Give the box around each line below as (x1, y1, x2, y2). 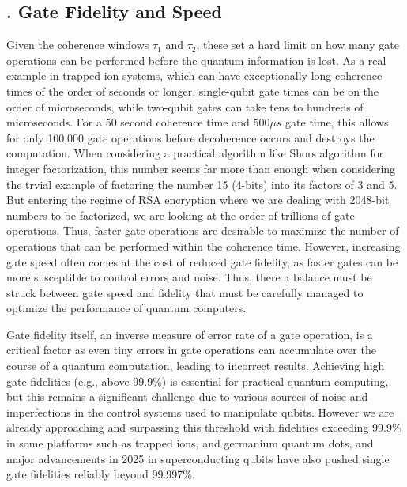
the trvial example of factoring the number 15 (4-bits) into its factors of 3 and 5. (6, 176, 398, 192)
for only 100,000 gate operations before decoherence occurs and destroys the (6, 129, 375, 145)
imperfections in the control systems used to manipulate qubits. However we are (6, 403, 394, 420)
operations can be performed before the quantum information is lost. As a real (6, 51, 386, 68)
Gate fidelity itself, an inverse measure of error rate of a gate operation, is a (6, 326, 373, 342)
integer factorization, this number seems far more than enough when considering (6, 160, 396, 176)
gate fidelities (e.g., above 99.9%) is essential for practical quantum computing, (6, 372, 389, 389)
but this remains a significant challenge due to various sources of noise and (6, 388, 368, 405)
